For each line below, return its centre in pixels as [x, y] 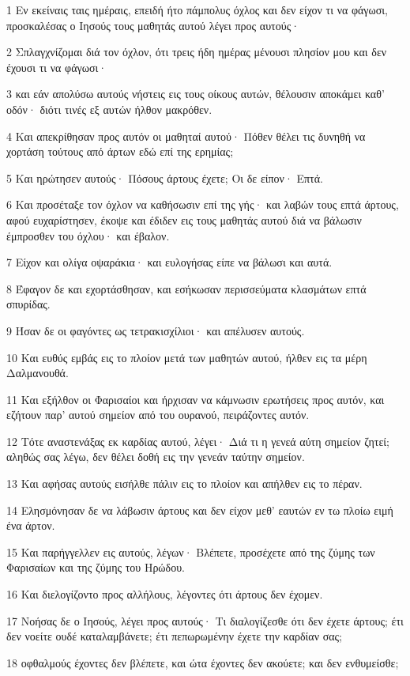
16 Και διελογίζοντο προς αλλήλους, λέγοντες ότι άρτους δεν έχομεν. [165, 594]
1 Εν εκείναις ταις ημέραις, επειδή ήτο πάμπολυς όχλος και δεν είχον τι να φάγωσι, [197, 9]
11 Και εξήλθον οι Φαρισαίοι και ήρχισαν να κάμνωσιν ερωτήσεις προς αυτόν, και [196, 399]
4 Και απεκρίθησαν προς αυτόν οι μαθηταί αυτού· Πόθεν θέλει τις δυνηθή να [186, 136]
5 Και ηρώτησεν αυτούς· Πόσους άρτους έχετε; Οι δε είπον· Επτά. [165, 177]
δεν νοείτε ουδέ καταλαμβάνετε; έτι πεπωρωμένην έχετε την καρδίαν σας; [174, 636]
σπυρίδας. [28, 304]
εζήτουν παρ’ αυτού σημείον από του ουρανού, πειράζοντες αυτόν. [158, 415]
